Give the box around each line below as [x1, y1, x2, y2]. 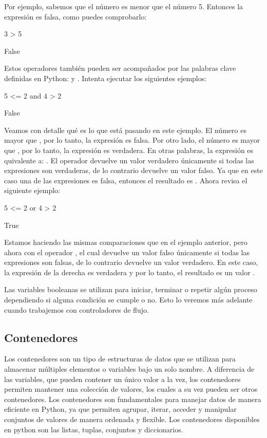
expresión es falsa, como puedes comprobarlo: [4, 11, 147, 22]
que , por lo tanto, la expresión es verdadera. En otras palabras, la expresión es [4, 144, 254, 155]
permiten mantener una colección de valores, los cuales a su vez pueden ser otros [4, 384, 258, 394]
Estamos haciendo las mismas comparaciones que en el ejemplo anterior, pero [4, 237, 247, 247]
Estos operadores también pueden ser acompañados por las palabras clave [4, 63, 236, 73]
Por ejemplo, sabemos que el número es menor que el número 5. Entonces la [4, 1, 243, 11]
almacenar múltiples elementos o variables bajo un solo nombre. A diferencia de [4, 364, 255, 374]
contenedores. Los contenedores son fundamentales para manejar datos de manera [4, 393, 261, 404]
